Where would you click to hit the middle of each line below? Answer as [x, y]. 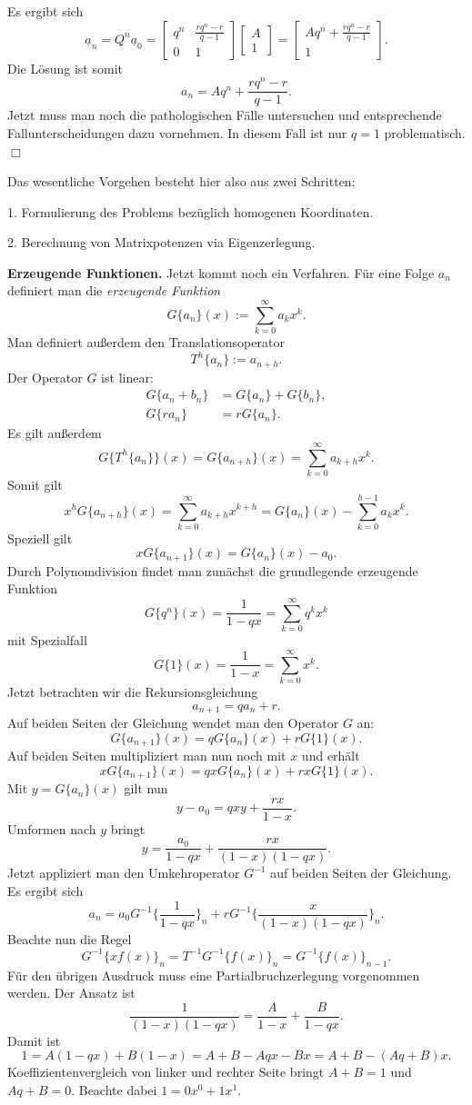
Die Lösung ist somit [65, 68]
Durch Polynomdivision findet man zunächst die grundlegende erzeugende [213, 570]
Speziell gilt [40, 538]
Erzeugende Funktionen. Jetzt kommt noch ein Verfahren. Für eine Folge [221, 272]
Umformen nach [52, 828]
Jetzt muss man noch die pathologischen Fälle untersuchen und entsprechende [225, 115]
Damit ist [34, 1040]
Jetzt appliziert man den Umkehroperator [124, 873]
